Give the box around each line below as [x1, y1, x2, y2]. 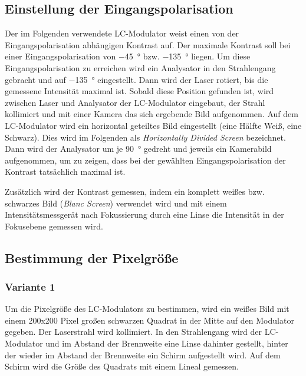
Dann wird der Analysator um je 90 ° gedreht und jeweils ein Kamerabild [5, 142, 272, 155]
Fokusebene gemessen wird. [5, 219, 103, 232]
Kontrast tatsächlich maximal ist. [5, 165, 126, 178]
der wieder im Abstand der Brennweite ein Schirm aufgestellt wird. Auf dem [5, 348, 281, 361]
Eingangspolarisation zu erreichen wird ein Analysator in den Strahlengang [5, 61, 276, 74]
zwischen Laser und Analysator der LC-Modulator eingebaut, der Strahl [5, 96, 265, 108]
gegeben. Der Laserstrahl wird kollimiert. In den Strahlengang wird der [5, 325, 262, 338]
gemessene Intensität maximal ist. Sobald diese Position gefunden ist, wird [5, 85, 274, 97]
